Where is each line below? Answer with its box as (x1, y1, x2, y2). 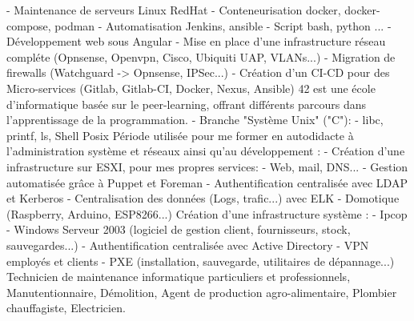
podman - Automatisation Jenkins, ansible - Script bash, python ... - (54, 17, 392, 34)
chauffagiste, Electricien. (6, 299, 126, 316)
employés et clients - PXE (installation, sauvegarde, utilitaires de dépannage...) (6, 252, 395, 269)
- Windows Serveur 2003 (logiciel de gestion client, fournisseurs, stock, (6, 221, 351, 238)
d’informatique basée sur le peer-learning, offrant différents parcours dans (6, 95, 367, 112)
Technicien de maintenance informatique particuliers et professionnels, (6, 268, 351, 285)
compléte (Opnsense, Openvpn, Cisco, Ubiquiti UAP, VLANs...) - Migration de (6, 48, 396, 65)
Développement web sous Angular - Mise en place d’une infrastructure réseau (6, 33, 386, 50)
